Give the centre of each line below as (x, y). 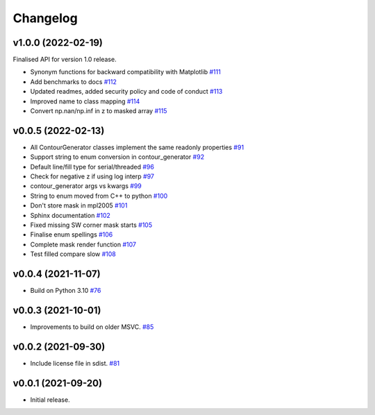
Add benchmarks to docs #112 (74, 82)
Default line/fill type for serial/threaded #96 (92, 167)
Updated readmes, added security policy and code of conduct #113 (126, 92)
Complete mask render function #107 (83, 244)
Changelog (45, 18)
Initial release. (50, 400)
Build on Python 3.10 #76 (66, 291)
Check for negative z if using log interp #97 (92, 176)
